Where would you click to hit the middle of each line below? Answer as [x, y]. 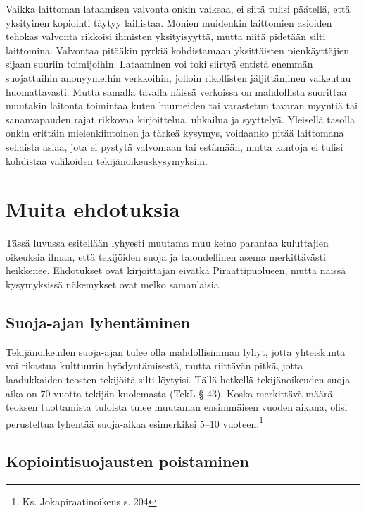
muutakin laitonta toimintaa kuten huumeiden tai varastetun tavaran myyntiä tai [182, 105]
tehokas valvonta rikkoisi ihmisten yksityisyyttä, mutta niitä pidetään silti [166, 36]
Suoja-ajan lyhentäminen [98, 322]
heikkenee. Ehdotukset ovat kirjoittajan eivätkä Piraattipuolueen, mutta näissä [176, 270]
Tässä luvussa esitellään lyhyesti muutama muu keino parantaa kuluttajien [167, 243]
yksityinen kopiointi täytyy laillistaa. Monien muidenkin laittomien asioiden [169, 22]
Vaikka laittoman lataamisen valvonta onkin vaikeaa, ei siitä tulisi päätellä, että [178, 8]
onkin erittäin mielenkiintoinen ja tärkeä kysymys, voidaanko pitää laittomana [175, 133]
